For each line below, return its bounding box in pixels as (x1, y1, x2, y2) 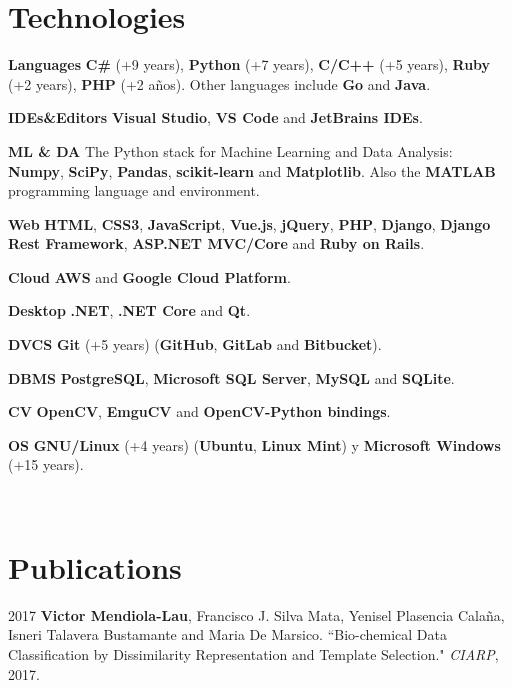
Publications (8, 546, 182, 587)
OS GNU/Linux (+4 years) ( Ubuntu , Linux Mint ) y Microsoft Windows (8, 434, 501, 455)
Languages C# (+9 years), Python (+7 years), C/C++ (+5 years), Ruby (8, 54, 491, 75)
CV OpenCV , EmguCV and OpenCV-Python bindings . (8, 401, 391, 422)
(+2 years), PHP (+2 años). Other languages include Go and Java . (8, 73, 431, 94)
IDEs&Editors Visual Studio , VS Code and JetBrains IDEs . (8, 107, 423, 128)
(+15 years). (8, 454, 84, 475)
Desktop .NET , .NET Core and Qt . (8, 300, 251, 321)
